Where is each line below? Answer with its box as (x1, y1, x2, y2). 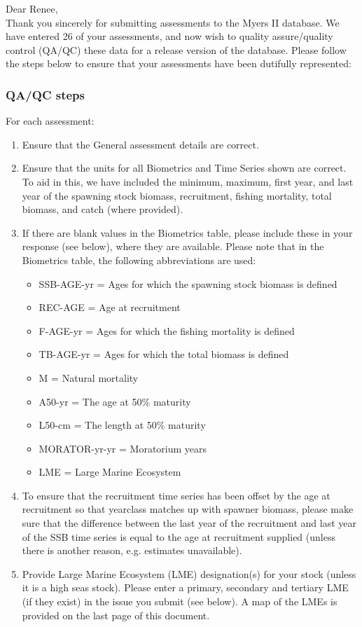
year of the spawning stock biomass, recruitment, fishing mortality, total (22, 188, 332, 202)
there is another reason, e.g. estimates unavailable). (22, 543, 242, 558)
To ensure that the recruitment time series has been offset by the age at (22, 488, 330, 502)
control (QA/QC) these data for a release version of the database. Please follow (6, 42, 347, 57)
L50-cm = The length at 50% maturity (39, 418, 206, 432)
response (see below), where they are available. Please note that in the (22, 239, 324, 254)
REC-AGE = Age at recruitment (39, 300, 181, 315)
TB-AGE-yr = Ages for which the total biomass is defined (39, 347, 289, 361)
